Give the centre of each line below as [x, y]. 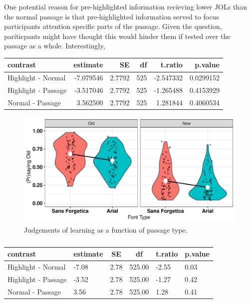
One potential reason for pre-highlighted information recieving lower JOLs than [125, 6]
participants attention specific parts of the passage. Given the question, [113, 26]
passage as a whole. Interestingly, [55, 46]
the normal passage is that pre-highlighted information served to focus [112, 16]
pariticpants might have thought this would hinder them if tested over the [117, 36]
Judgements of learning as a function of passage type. [106, 229]
